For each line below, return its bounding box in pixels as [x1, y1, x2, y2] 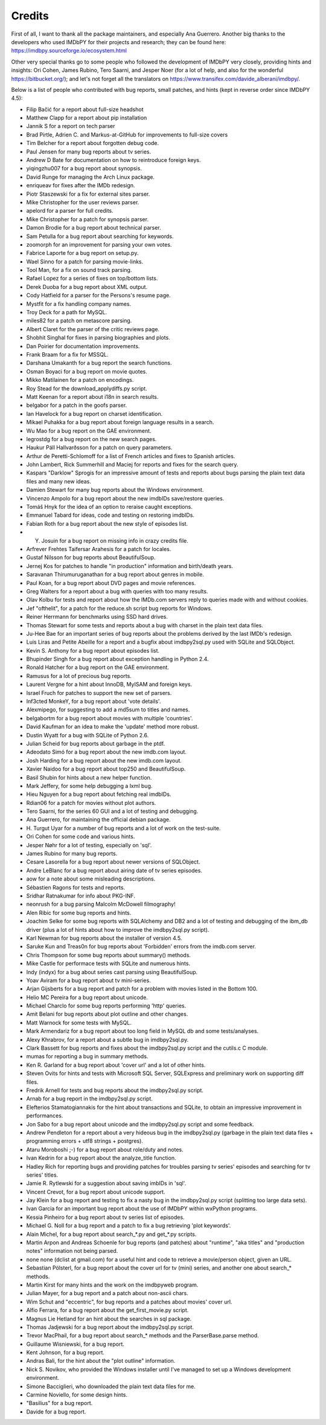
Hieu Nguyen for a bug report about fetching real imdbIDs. [26, 790, 171, 798]
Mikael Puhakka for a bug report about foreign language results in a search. [26, 419, 214, 426]
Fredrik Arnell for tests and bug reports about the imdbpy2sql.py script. [26, 1087, 203, 1094]
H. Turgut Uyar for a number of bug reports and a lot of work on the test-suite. [26, 824, 221, 832]
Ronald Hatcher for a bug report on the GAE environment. [26, 664, 169, 671]
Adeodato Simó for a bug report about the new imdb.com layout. [26, 748, 187, 755]
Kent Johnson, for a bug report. [26, 1349, 105, 1356]
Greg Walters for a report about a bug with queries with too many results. [26, 587, 208, 595]
